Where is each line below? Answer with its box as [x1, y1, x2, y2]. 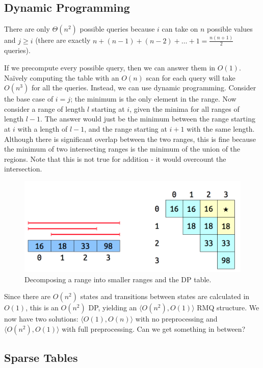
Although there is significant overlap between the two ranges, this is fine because [4, 133, 256, 144]
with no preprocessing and [135, 313, 218, 324]
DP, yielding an [88, 302, 137, 313]
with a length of [17, 123, 68, 134]
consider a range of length [4, 103, 85, 114]
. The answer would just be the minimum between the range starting [40, 113, 255, 124]
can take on [162, 23, 198, 34]
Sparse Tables [4, 350, 78, 365]
